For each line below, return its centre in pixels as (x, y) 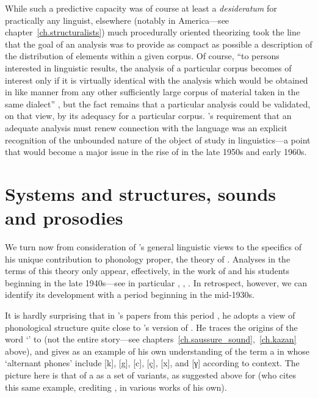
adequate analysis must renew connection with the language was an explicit (146, 127)
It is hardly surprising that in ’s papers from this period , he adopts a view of (150, 315)
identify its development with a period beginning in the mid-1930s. (130, 295)
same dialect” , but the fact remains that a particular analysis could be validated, (158, 103)
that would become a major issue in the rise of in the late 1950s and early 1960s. (156, 152)
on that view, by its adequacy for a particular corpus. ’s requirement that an (148, 116)
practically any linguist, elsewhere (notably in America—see (117, 20)
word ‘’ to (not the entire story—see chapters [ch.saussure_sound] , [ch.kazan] (151, 339)
